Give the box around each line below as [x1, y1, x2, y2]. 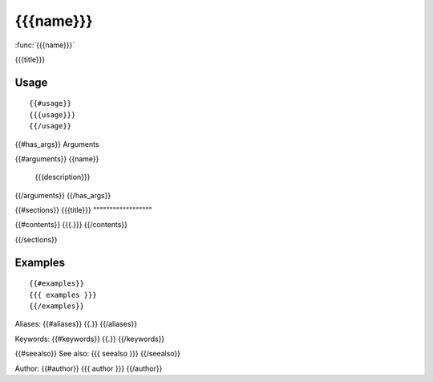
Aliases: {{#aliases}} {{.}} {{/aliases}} [14, 319, 138, 329]
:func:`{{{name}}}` [14, 40, 75, 50]
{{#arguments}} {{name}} [14, 153, 99, 164]
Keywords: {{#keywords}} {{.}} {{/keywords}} [14, 334, 165, 343]
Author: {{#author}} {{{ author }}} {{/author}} [14, 364, 163, 373]
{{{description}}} [34, 173, 91, 182]
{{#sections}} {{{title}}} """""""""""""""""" [14, 205, 152, 215]
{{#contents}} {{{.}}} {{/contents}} [14, 220, 128, 230]
